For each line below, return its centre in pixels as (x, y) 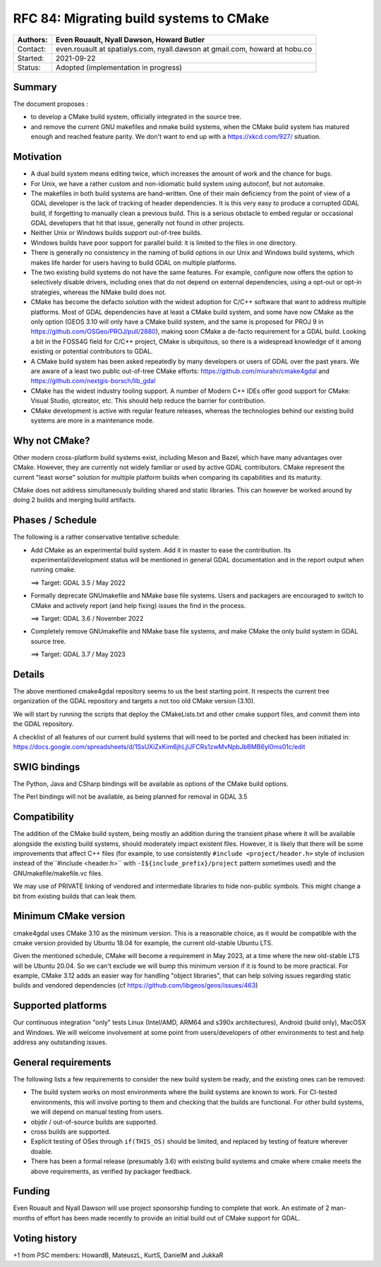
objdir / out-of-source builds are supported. (94, 1122)
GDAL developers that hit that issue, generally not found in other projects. (138, 223)
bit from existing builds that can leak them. (75, 896)
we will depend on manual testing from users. (97, 1112)
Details (29, 674)
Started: (31, 58)
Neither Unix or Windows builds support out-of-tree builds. (116, 233)
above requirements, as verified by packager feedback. (111, 1171)
